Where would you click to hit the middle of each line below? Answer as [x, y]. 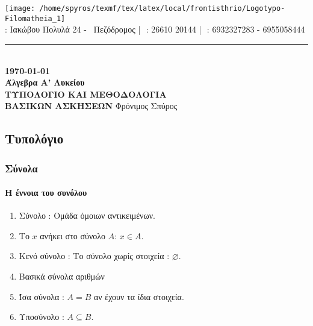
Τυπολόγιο [34, 138]
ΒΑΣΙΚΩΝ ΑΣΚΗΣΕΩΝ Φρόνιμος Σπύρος [91, 106]
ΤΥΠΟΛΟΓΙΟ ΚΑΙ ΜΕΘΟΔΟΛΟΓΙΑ [86, 94]
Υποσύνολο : [42, 317]
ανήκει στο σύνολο [73, 235]
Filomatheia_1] [35, 18]
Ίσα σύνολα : [42, 296]
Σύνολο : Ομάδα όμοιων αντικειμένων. [87, 215]
